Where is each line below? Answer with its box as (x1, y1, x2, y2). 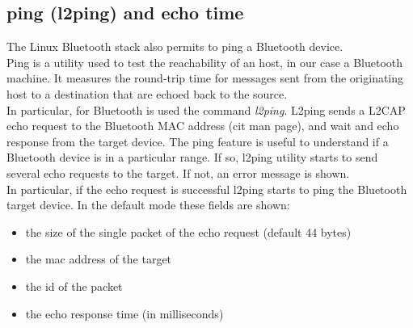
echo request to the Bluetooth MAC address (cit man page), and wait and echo (6, 117, 399, 134)
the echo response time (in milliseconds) (25, 305, 224, 322)
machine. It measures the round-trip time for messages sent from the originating (6, 69, 404, 86)
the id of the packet (25, 277, 123, 294)
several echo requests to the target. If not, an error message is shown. (6, 164, 350, 181)
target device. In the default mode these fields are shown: (6, 196, 290, 213)
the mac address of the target (25, 250, 172, 267)
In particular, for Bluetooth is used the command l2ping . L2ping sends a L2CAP (6, 101, 406, 118)
